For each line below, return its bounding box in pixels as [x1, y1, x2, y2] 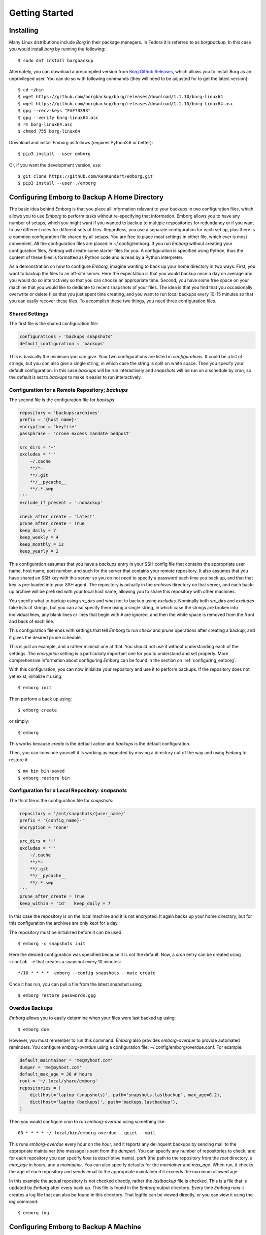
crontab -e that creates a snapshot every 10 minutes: [9, 958, 121, 964]
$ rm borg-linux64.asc [18, 122, 73, 127]
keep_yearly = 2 [19, 548, 59, 554]
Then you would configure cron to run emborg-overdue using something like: [9, 1118, 166, 1124]
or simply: [9, 718, 30, 724]
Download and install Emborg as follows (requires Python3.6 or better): [9, 139, 153, 145]
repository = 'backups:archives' [19, 410, 100, 416]
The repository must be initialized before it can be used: [9, 929, 123, 935]
